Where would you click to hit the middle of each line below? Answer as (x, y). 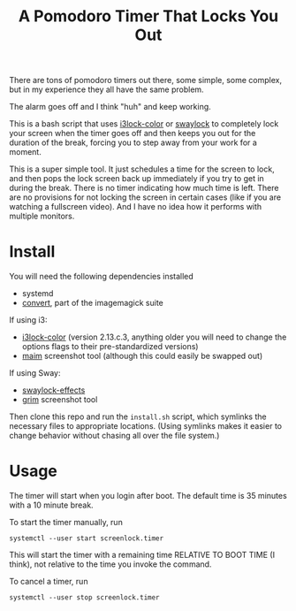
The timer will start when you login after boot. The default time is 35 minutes (148, 496)
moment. (25, 152)
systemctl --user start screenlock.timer (87, 538)
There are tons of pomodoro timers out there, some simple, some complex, (146, 80)
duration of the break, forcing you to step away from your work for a (133, 142)
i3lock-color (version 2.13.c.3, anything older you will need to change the (154, 337)
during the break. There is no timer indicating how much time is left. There (144, 188)
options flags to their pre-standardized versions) (110, 347)
